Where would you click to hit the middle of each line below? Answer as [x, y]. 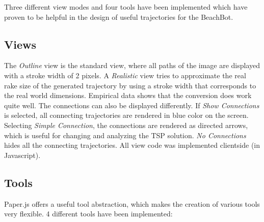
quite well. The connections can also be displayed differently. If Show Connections [132, 105]
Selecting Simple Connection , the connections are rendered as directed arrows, [126, 125]
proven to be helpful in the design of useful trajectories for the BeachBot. [119, 17]
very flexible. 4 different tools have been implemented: [88, 214]
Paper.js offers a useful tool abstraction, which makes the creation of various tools [132, 203]
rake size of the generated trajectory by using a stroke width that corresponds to [130, 85]
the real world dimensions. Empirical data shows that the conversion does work [128, 95]
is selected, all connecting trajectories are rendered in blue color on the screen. [126, 115]
